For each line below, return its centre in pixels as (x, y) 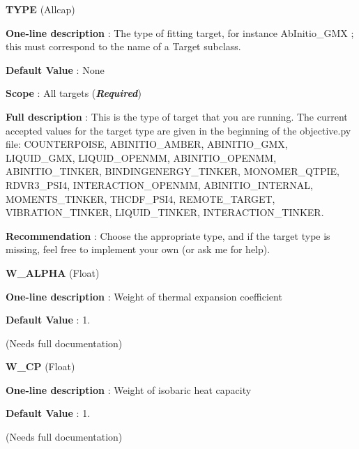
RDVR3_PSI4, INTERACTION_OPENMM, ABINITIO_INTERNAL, (160, 184)
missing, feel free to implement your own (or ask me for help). (138, 249)
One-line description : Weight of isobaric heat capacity (129, 389)
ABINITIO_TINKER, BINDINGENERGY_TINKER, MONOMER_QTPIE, (173, 171)
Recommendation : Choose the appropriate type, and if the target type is (168, 235)
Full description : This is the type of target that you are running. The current (177, 116)
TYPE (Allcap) (40, 9)
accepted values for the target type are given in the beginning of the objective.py (178, 130)
